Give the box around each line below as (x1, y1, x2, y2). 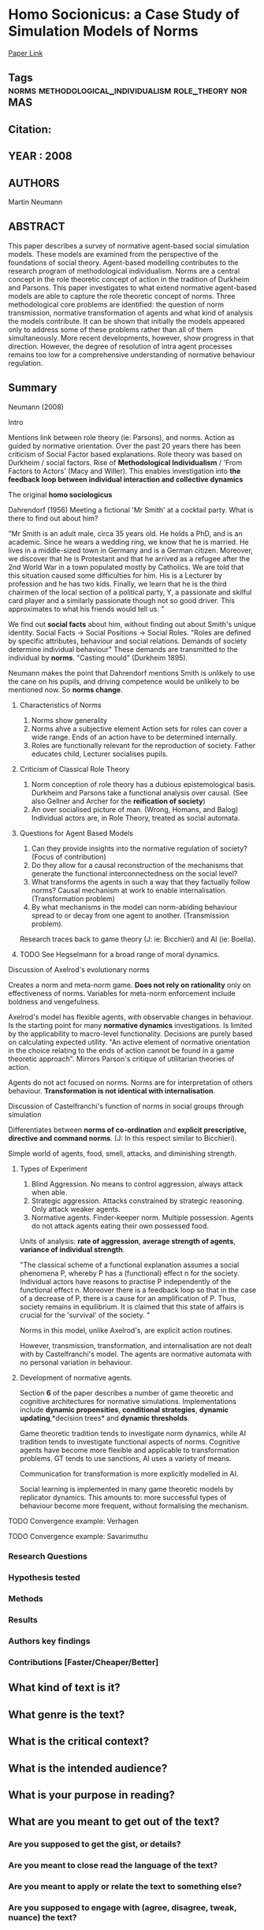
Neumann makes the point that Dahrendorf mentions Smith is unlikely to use (8, 668, 255, 677)
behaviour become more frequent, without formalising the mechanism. (19, 1500, 250, 1511)
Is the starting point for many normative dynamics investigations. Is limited (8, 1020, 252, 1030)
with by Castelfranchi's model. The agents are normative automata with (19, 1349, 252, 1358)
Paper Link (8, 48, 43, 58)
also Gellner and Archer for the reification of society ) (31, 796, 206, 806)
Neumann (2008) (8, 402, 65, 412)
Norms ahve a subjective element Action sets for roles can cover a (31, 724, 247, 733)
